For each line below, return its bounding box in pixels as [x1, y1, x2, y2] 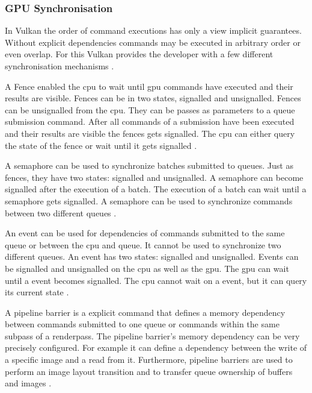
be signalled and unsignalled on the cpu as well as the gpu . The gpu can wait [5, 262, 289, 274]
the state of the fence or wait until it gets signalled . [5, 139, 197, 151]
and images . [5, 377, 52, 389]
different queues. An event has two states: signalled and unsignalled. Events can [5, 250, 299, 263]
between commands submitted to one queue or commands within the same [5, 318, 280, 330]
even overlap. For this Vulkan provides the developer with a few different [5, 48, 274, 60]
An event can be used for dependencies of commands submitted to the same [5, 227, 285, 239]
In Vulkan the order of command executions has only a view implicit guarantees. [5, 24, 302, 37]
